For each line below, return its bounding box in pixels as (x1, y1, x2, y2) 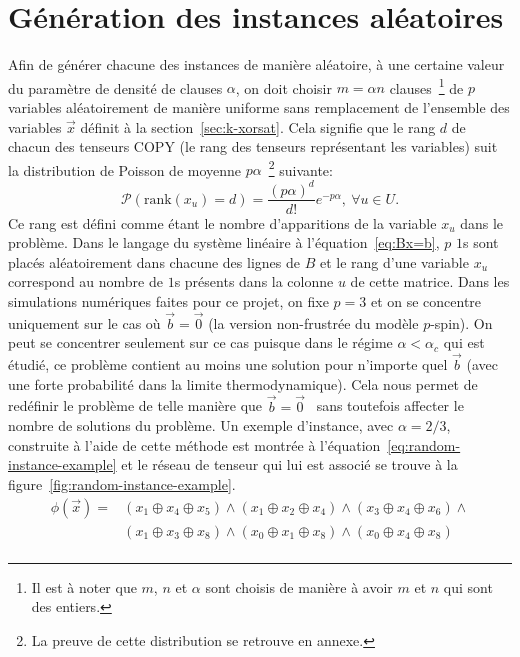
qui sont (443, 576, 493, 597)
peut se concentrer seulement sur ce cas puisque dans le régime (8, 332, 393, 353)
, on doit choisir (235, 77, 332, 98)
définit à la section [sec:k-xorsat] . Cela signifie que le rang (80, 116, 436, 137)
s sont (462, 232, 499, 253)
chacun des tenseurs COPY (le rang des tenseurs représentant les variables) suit (8, 136, 498, 157)
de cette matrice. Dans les (350, 271, 510, 292)
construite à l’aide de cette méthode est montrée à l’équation (8, 434, 381, 455)
